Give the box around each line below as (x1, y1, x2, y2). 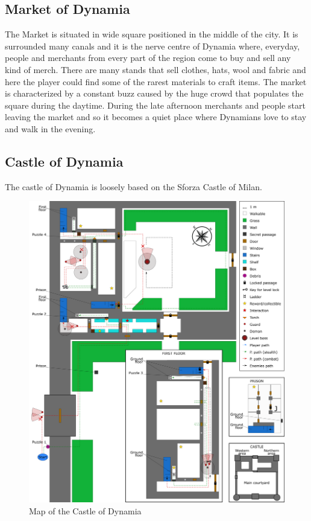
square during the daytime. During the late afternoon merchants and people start (5, 98, 306, 111)
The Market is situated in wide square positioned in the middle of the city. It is (5, 28, 298, 40)
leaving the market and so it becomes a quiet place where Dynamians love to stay (5, 110, 307, 123)
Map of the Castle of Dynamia (29, 504, 142, 517)
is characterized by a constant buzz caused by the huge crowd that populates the (5, 87, 304, 100)
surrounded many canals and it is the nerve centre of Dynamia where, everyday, (5, 39, 300, 52)
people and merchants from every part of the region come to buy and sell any (5, 51, 291, 64)
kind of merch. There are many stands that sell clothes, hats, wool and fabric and (5, 63, 306, 75)
